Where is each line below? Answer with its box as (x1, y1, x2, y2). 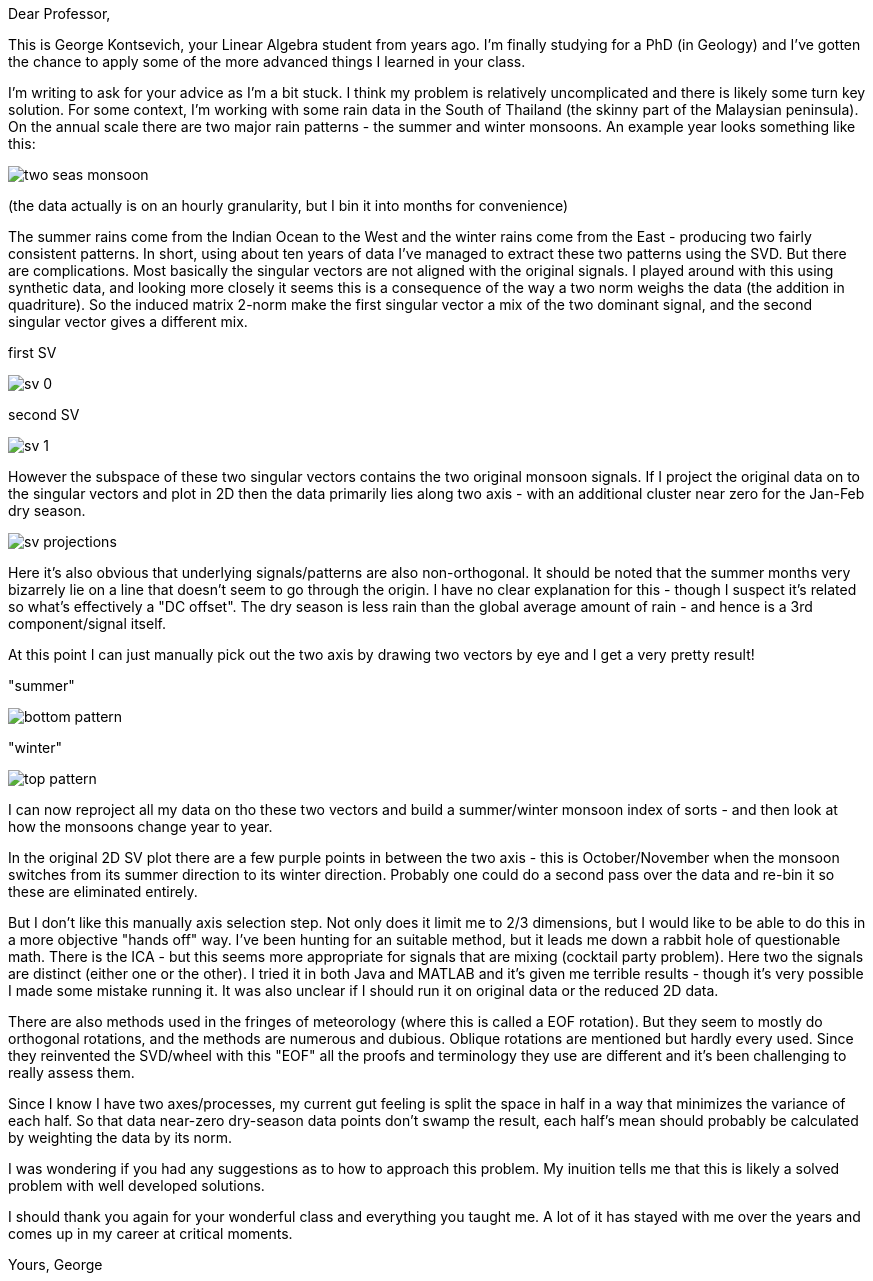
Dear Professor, (8, 5, 111, 22)
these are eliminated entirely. (8, 883, 198, 900)
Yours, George (8, 1256, 103, 1273)
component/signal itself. (8, 615, 166, 632)
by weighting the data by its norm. (8, 1129, 233, 1146)
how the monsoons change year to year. (8, 818, 273, 835)
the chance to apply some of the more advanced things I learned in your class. (8, 53, 526, 70)
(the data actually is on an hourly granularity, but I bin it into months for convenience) (8, 197, 569, 214)
